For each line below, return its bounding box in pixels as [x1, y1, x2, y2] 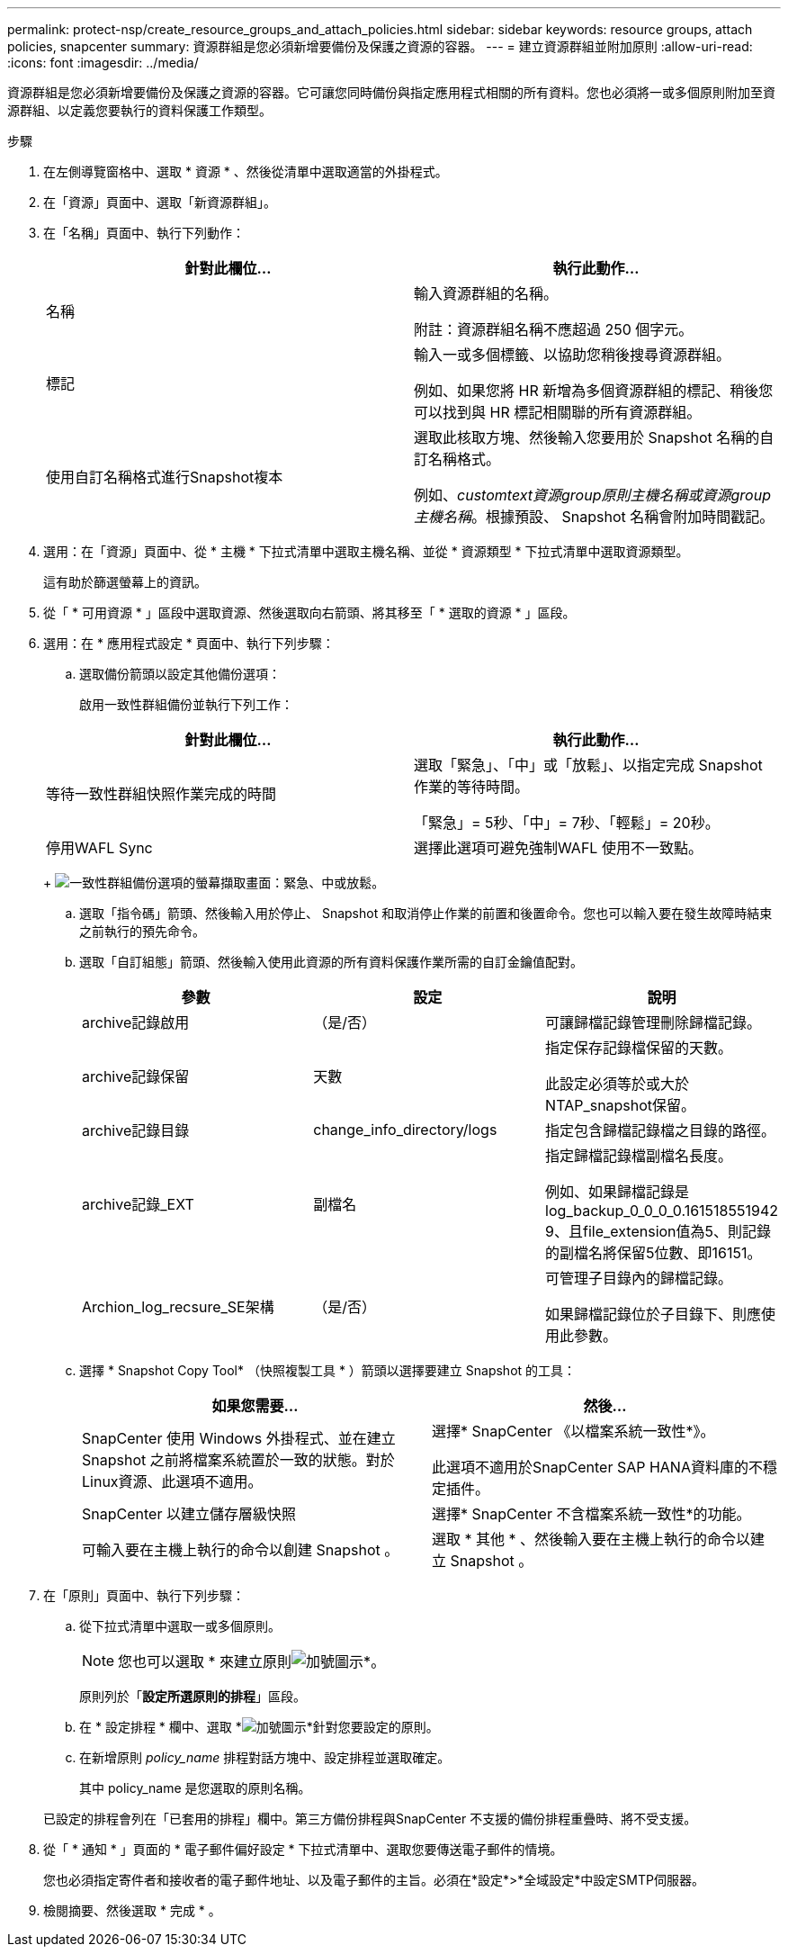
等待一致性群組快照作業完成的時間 [46, 785, 277, 803]
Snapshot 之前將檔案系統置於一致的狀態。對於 [82, 1451, 395, 1469]
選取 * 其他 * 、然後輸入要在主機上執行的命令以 [432, 1530, 751, 1548]
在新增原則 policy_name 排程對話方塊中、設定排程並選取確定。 [79, 1750, 451, 1765]
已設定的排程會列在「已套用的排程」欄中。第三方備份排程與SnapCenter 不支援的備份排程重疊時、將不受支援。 [43, 1811, 697, 1826]
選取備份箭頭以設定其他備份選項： [79, 666, 281, 681]
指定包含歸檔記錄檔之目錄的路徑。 [545, 1121, 776, 1139]
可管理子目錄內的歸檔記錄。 [545, 1269, 733, 1287]
